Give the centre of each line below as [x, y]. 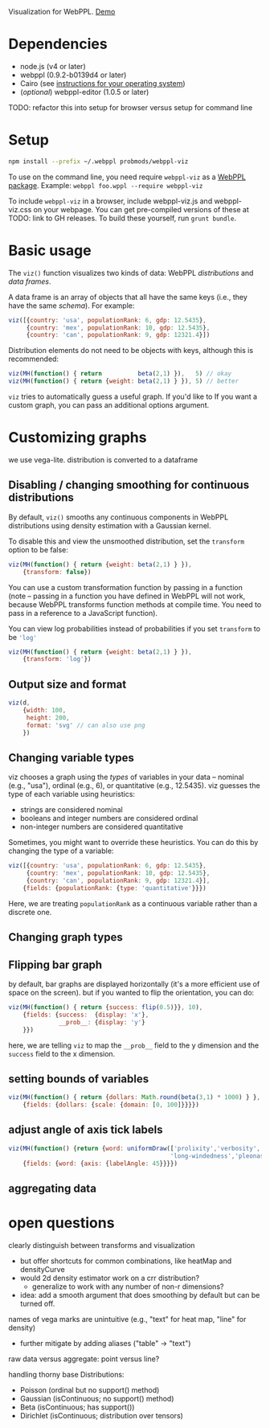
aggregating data [52, 1188]
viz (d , [19, 703]
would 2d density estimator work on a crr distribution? [109, 1278]
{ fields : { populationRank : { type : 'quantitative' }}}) [115, 888]
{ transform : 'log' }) [57, 659]
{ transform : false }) [57, 572]
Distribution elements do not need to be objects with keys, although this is [131, 351]
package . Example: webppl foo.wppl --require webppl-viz [106, 185]
